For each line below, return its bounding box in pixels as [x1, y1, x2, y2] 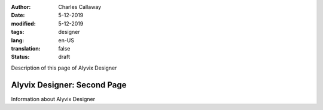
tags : [11, 29, 25, 36]
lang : [11, 36, 25, 44]
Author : [11, 4, 31, 10]
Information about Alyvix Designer [11, 95, 96, 102]
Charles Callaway [58, 4, 102, 10]
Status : [11, 54, 30, 61]
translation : [11, 45, 41, 52]
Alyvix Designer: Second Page [11, 80, 127, 90]
